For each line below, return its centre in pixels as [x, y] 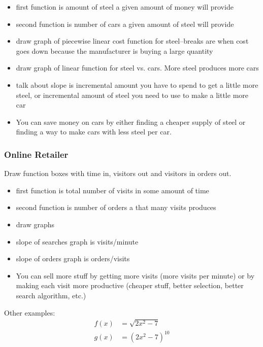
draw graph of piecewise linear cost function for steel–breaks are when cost [132, 41]
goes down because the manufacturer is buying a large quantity [114, 50]
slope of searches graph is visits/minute [77, 241]
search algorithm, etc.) [51, 295]
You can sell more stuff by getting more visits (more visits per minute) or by [135, 275]
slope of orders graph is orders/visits [73, 258]
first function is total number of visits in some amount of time [112, 190]
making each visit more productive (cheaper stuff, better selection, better [130, 285]
